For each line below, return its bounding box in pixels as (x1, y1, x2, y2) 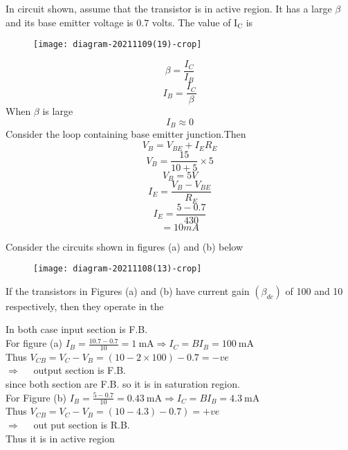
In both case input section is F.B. (6, 322, 148, 336)
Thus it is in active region (6, 431, 115, 445)
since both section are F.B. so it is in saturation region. (6, 377, 240, 391)
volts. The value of (152, 15, 231, 29)
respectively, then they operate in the (6, 298, 164, 313)
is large (42, 104, 73, 118)
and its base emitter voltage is (6, 15, 134, 29)
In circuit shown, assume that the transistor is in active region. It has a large (6, 1, 332, 15)
